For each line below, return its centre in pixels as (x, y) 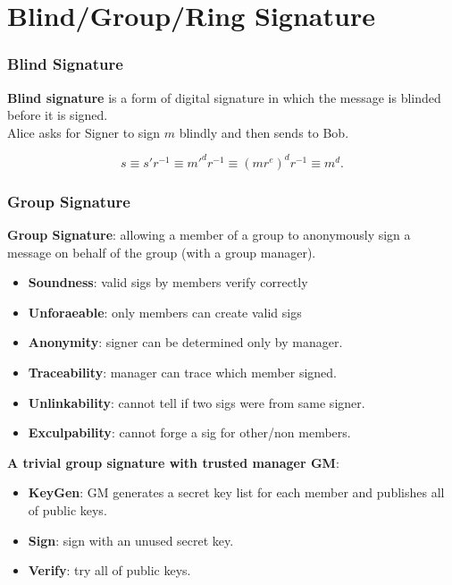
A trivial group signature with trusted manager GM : (173, 462)
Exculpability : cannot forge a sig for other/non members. (189, 432)
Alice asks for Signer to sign (84, 132)
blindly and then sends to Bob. (264, 132)
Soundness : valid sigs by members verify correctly (168, 282)
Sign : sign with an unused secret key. (131, 540)
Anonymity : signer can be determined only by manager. (185, 342)
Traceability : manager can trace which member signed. (183, 373)
